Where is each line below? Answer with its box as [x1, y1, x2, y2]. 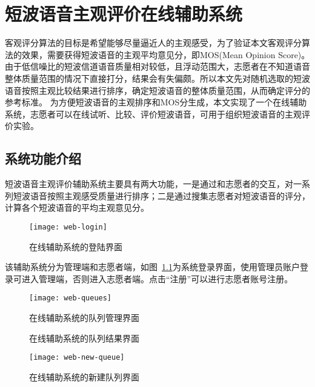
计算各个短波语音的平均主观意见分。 [5, 201, 149, 214]
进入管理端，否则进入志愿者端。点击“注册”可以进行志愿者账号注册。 [21, 272, 293, 285]
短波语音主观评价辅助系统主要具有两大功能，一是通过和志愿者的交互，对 [5, 177, 293, 190]
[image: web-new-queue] [29, 353, 125, 362]
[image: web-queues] [29, 294, 112, 303]
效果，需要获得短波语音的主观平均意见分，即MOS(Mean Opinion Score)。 [21, 48, 310, 61]
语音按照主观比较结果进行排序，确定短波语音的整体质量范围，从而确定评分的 [5, 84, 310, 96]
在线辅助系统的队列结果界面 [29, 331, 139, 344]
